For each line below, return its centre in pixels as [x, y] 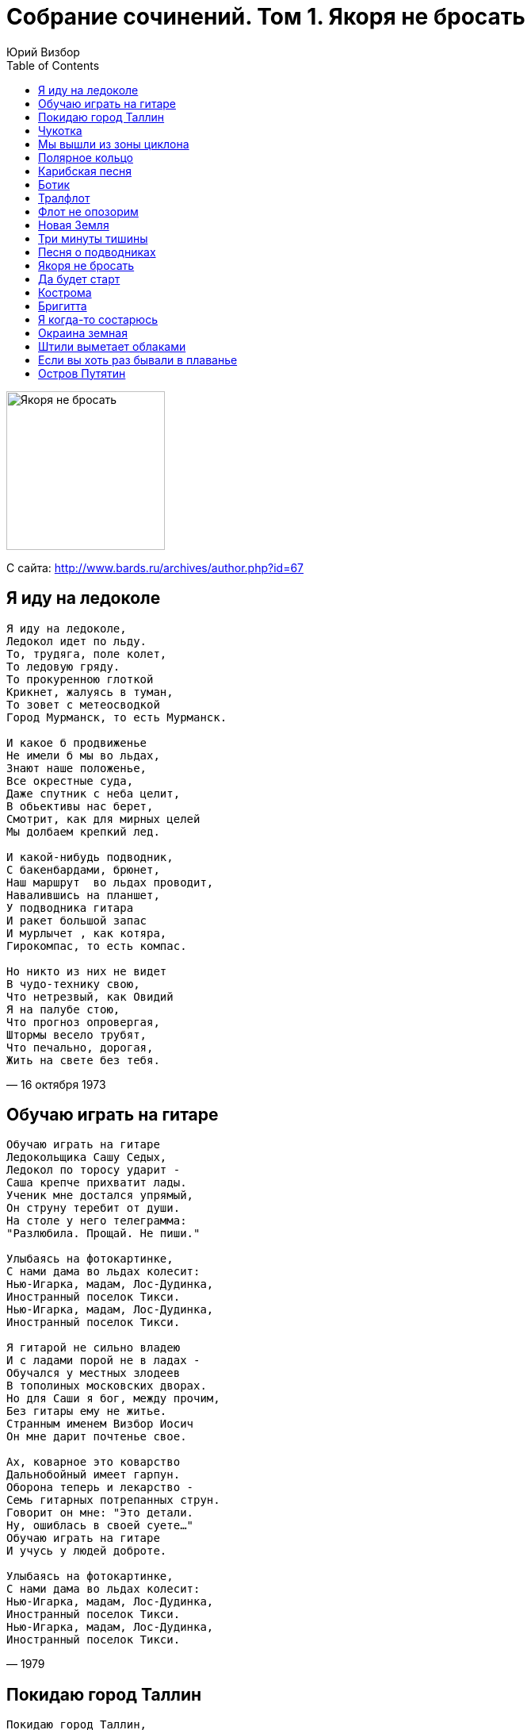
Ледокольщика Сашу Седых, [87, 1157]
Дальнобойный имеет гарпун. [94, 1475]
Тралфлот [64, 198]
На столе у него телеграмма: [97, 1221]
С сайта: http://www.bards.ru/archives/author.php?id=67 [155, 567]
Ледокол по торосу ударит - [94, 1170]
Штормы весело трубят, [77, 1034]
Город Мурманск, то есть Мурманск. [117, 717]
